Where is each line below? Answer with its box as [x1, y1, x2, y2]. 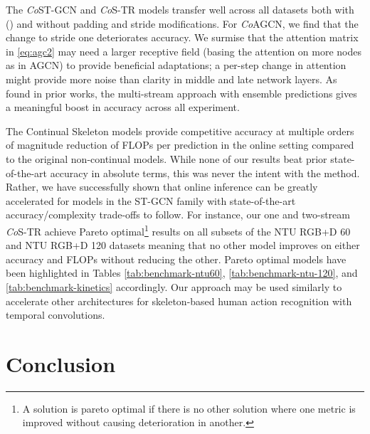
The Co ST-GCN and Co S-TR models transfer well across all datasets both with [6, 2, 354, 16]
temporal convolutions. [6, 307, 105, 322]
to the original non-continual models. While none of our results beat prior [6, 151, 327, 166]
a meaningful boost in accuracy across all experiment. [6, 100, 240, 115]
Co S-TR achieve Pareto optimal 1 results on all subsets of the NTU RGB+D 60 [6, 221, 351, 238]
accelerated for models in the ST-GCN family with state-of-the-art [6, 193, 296, 208]
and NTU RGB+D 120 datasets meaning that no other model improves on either [6, 238, 360, 253]
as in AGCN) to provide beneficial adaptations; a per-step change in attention [6, 58, 347, 73]
